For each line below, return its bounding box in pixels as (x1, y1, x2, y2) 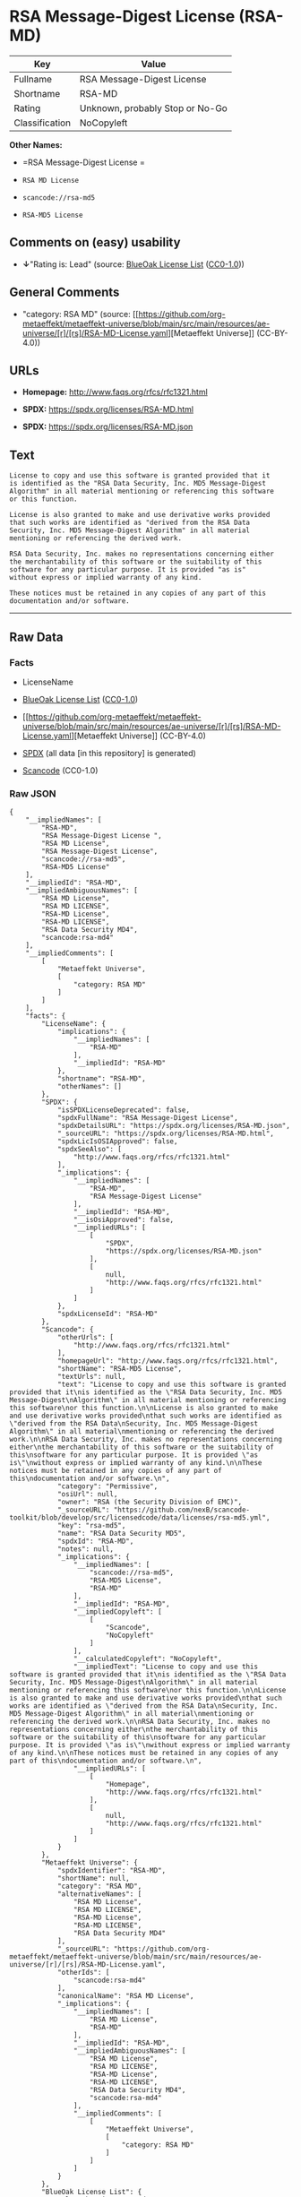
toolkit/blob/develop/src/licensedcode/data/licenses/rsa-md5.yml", (9, 1513, 271, 1522)
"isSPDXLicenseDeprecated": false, (56, 1106, 191, 1115)
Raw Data (9, 629, 64, 644)
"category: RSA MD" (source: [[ (21, 308, 139, 319)
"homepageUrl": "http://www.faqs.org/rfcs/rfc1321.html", (56, 1357, 279, 1366)
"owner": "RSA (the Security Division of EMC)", (56, 1498, 243, 1507)
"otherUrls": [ (56, 1333, 115, 1342)
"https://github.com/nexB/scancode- (113, 1505, 251, 1515)
